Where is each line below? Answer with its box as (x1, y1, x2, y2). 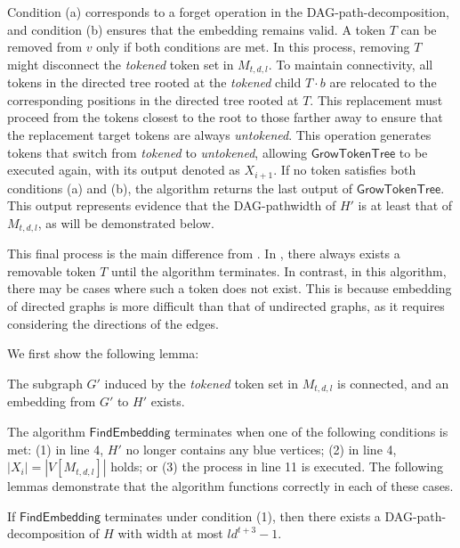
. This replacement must (310, 90, 443, 109)
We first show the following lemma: (7, 344, 199, 363)
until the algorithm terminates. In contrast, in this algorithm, (111, 261, 447, 280)
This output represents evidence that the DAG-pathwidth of (7, 196, 336, 215)
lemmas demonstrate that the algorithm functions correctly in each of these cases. (7, 477, 454, 495)
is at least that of (358, 196, 453, 215)
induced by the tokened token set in (104, 373, 299, 392)
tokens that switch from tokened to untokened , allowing (7, 143, 308, 161)
